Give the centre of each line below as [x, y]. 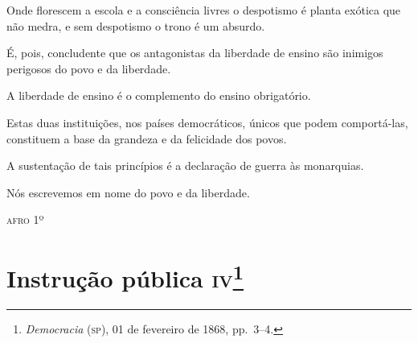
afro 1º [25, 219]
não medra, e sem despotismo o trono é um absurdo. [136, 25]
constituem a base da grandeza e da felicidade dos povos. [147, 138]
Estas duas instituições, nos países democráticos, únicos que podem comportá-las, [207, 122]
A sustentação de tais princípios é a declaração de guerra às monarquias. [185, 165]
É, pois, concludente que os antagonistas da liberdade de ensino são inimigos [195, 53]
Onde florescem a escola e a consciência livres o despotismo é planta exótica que [204, 10]
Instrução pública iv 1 [125, 277]
